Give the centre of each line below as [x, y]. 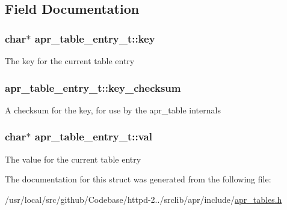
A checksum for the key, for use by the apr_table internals [113, 109]
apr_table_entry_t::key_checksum [93, 87]
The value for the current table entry [73, 159]
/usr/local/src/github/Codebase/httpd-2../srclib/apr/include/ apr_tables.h [143, 199]
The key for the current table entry [70, 61]
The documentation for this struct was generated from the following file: [138, 179]
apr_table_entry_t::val [93, 136]
